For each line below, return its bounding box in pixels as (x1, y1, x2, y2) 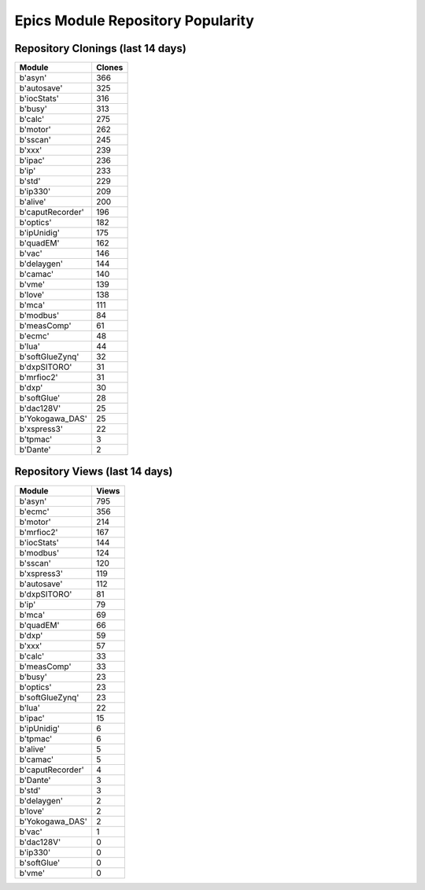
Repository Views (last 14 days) (14, 465, 173, 478)
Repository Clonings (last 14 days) (14, 42, 187, 55)
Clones (95, 62, 124, 73)
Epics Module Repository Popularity (14, 12, 255, 29)
